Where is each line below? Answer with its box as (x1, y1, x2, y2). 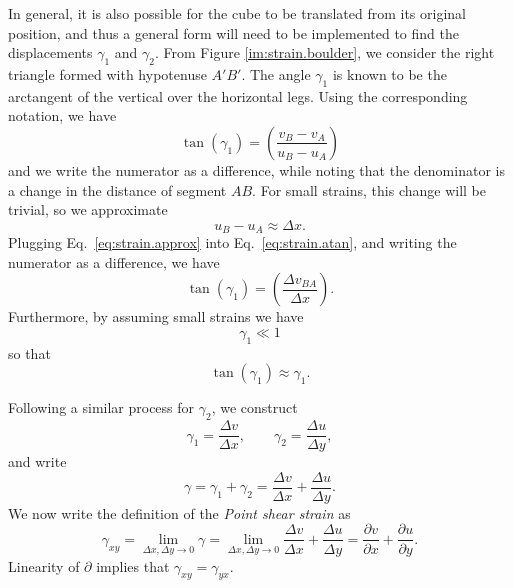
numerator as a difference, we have (8, 251, 220, 272)
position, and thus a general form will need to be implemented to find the (8, 22, 459, 43)
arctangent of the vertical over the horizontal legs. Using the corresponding (8, 85, 468, 106)
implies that (96, 555, 170, 576)
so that (8, 342, 51, 363)
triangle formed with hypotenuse (8, 63, 207, 84)
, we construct (211, 397, 298, 418)
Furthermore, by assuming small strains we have (8, 306, 304, 327)
